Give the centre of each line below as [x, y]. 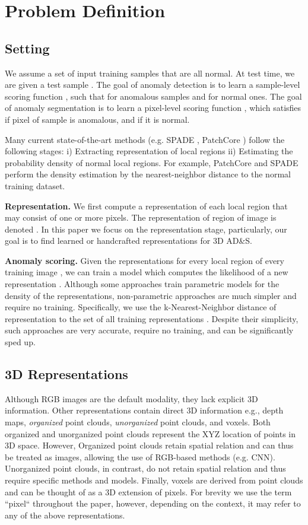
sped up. [20, 342]
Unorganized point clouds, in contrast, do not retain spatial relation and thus [145, 468]
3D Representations [66, 374]
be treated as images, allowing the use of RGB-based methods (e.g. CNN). [140, 456]
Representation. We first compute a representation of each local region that [146, 206]
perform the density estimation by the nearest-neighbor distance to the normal [148, 174]
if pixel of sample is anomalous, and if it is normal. [97, 119]
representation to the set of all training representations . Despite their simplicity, [152, 318]
